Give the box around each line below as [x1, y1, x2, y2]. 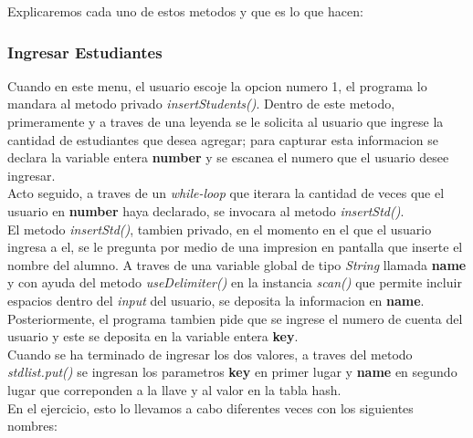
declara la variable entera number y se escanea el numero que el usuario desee [7, 148, 449, 167]
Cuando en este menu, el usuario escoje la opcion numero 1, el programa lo [7, 76, 427, 95]
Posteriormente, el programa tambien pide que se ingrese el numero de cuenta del [7, 308, 463, 328]
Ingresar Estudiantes [7, 40, 163, 63]
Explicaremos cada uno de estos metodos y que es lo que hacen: [7, 2, 363, 20]
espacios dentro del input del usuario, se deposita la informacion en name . [7, 290, 425, 309]
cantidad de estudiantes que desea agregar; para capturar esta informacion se [7, 130, 438, 149]
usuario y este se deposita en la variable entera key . [7, 327, 299, 346]
